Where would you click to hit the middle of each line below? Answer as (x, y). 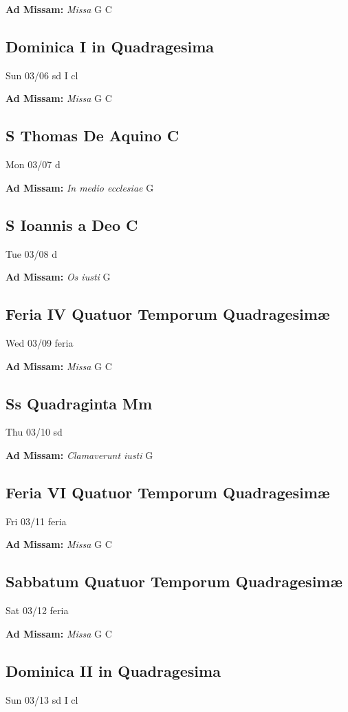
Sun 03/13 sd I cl (42, 699)
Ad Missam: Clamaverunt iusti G (79, 455)
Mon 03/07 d (33, 164)
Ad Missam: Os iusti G (58, 277)
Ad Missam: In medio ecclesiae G (80, 187)
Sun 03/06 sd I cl (42, 75)
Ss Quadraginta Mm (79, 403)
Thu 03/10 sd (34, 432)
